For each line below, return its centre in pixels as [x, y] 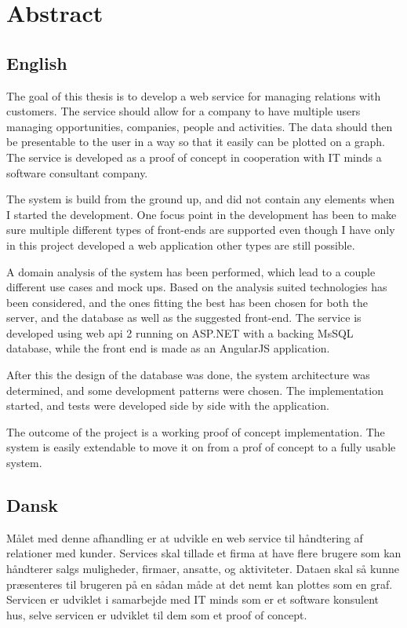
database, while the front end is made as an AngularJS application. [168, 348]
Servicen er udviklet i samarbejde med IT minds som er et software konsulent [193, 599]
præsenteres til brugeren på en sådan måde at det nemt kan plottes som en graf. [200, 584]
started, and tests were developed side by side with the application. [168, 405]
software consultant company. [77, 172]
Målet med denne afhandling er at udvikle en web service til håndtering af [185, 537]
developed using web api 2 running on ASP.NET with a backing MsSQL [180, 332]
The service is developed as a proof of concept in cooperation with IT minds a [194, 157]
